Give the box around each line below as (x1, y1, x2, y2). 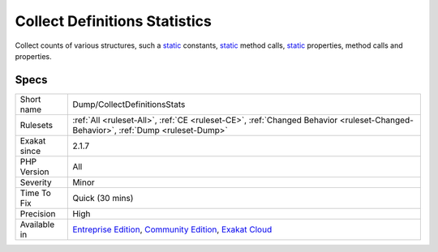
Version (19, 166, 49, 177)
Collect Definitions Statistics (15, 12, 213, 30)
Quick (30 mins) (72, 192, 134, 203)
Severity (19, 177, 52, 188)
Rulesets (19, 119, 53, 130)
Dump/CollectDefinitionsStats (72, 98, 186, 109)
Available (19, 219, 55, 230)
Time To (19, 187, 52, 199)
